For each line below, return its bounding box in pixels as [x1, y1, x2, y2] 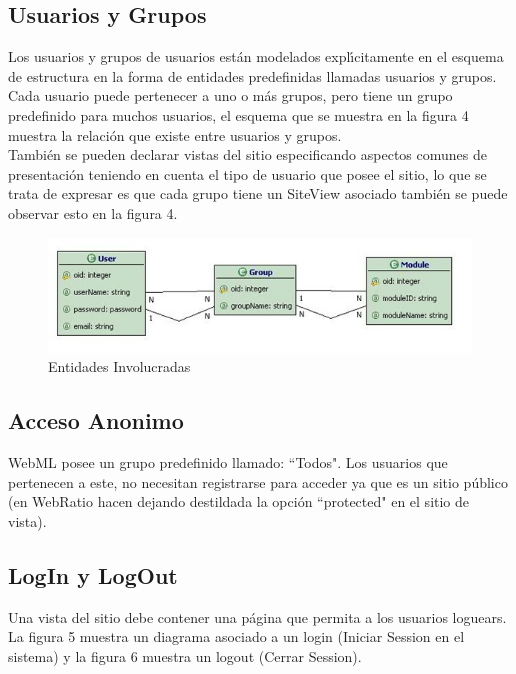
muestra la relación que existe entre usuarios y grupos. [8, 124, 342, 145]
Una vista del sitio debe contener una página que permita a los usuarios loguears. [8, 606, 507, 627]
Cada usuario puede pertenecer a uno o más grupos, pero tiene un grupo [8, 85, 453, 106]
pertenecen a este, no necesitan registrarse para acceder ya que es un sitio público [8, 471, 508, 492]
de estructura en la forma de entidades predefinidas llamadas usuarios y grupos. [8, 65, 497, 86]
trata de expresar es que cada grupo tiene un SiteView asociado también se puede [8, 183, 508, 204]
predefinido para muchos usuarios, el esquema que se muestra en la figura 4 [8, 104, 469, 125]
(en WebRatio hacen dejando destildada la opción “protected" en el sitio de [8, 491, 470, 512]
